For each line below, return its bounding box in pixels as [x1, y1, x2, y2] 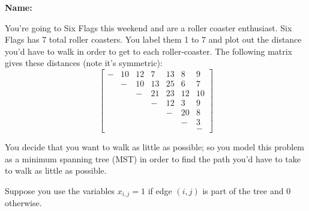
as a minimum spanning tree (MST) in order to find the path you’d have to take [5, 152, 301, 165]
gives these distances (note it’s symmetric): [5, 57, 163, 69]
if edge [148, 184, 172, 197]
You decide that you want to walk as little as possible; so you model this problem [5, 141, 305, 153]
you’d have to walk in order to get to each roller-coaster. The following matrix [5, 44, 293, 57]
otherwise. [5, 197, 42, 209]
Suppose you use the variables [5, 184, 115, 197]
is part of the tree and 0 [202, 184, 291, 197]
